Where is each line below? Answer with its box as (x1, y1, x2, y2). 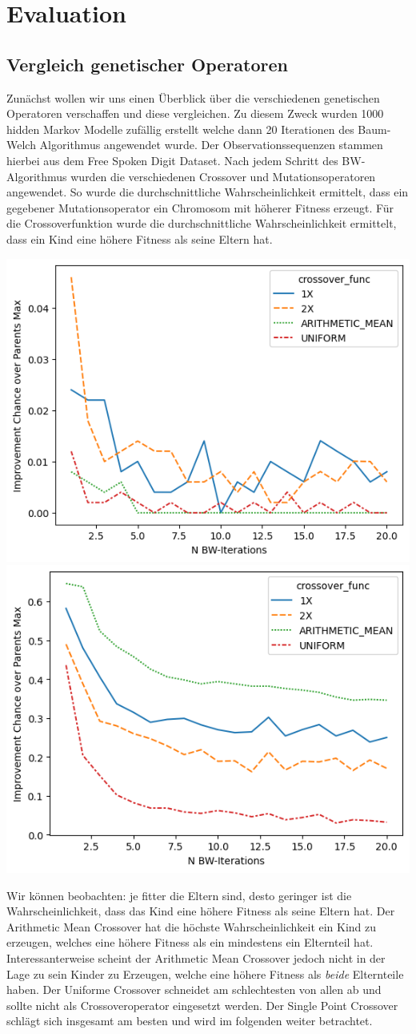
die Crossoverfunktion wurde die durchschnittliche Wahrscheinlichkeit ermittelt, (6, 215, 397, 232)
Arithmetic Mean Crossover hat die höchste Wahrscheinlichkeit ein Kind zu (6, 918, 377, 935)
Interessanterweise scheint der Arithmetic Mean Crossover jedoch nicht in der (6, 950, 386, 967)
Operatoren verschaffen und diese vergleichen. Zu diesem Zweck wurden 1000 (6, 105, 384, 122)
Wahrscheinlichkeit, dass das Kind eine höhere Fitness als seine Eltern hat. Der (6, 903, 395, 919)
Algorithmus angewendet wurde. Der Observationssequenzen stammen (39, 136, 383, 153)
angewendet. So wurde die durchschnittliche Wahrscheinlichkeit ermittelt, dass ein (6, 184, 409, 200)
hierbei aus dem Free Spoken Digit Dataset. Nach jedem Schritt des (6, 151, 338, 168)
